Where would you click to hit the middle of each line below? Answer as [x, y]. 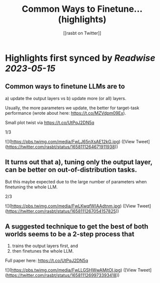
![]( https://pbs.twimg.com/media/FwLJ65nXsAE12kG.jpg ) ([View [70, 141]
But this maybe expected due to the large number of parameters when [76, 181]
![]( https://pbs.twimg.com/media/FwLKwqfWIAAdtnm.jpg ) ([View [70, 206]
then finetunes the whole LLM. [43, 251]
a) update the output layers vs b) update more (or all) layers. [66, 98]
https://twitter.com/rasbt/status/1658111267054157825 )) [63, 211]
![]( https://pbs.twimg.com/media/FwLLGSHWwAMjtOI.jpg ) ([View [71, 270]
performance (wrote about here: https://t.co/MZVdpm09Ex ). [66, 113]
